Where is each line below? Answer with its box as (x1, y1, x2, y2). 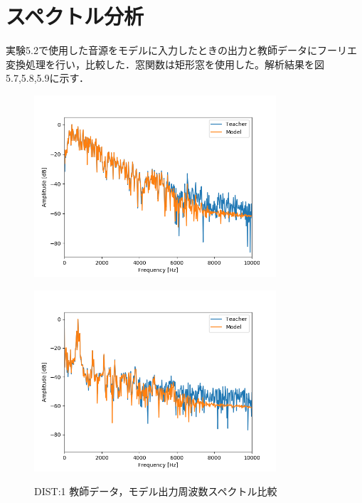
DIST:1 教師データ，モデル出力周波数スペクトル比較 (34, 484, 277, 499)
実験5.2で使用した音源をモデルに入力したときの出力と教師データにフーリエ (6, 43, 357, 58)
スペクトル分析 (6, 1, 144, 31)
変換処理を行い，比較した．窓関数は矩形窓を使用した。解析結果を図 (6, 56, 324, 71)
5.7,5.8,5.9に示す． (6, 70, 89, 85)
